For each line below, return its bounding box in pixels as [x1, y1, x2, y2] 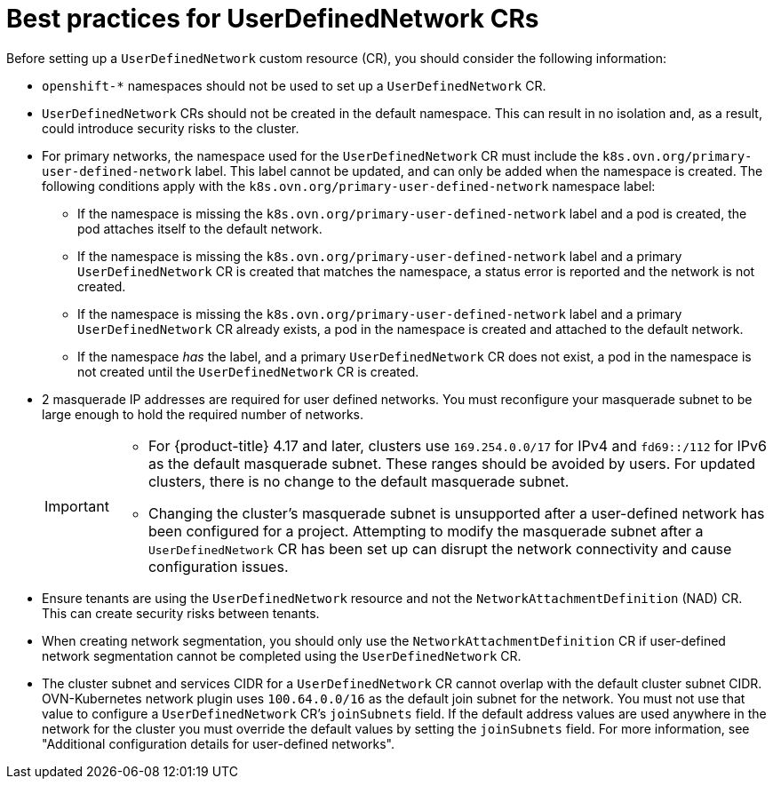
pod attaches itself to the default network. [77, 220, 323, 236]
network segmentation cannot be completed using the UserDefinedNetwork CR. [42, 647, 522, 663]
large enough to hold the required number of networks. [42, 406, 364, 422]
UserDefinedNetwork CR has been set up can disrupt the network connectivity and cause [147, 539, 732, 558]
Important [44, 496, 109, 515]
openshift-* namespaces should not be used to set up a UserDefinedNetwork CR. [42, 77, 546, 93]
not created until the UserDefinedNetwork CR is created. [77, 363, 419, 379]
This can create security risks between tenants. [42, 605, 320, 621]
